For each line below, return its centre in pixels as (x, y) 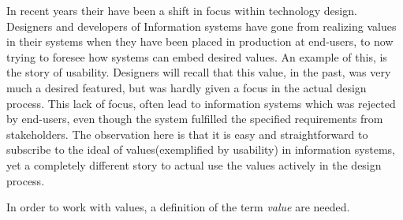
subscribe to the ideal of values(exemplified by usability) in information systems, (201, 149)
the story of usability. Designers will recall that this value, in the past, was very (199, 72)
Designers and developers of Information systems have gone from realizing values (201, 26)
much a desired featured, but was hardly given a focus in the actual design (187, 87)
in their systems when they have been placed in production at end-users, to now (200, 41)
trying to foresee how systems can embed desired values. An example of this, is (197, 56)
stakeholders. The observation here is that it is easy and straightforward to (187, 134)
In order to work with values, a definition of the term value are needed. (178, 207)
